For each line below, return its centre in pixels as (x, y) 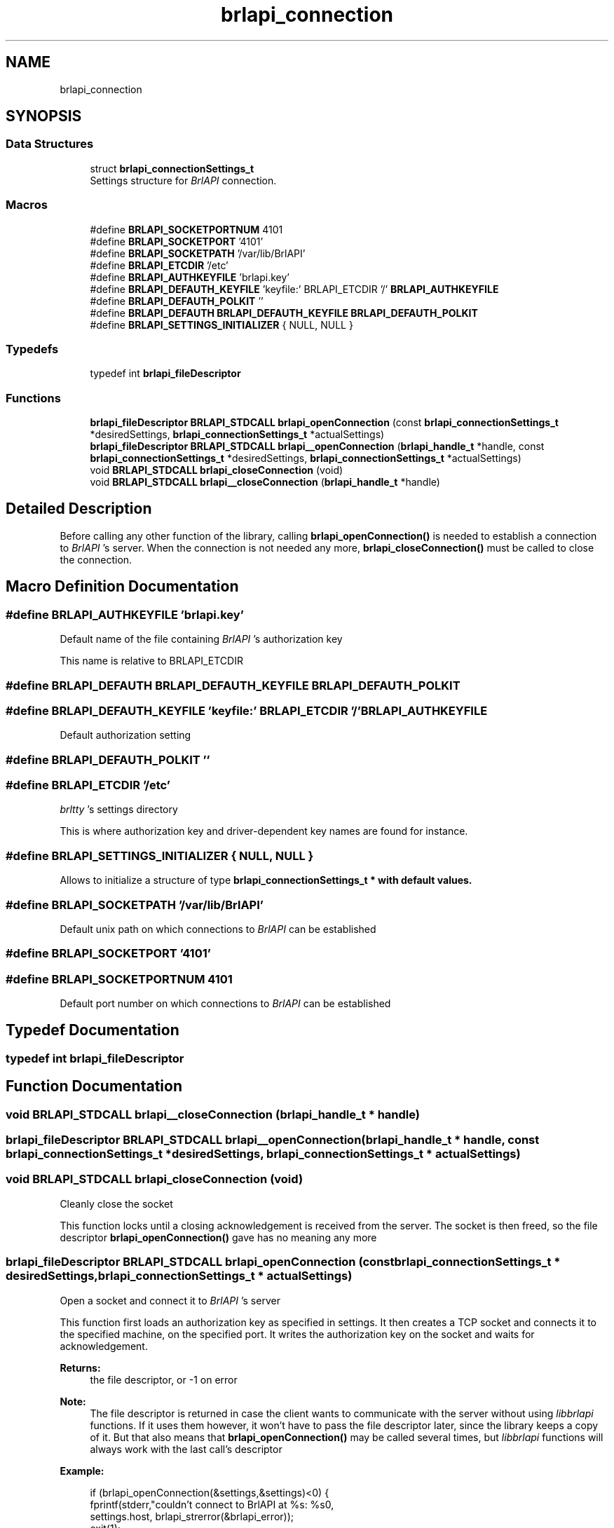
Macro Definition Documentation (122, 587)
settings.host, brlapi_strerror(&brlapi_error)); (192, 1516)
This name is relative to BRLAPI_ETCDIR (151, 661)
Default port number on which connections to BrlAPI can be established (225, 1003)
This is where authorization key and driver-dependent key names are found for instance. (264, 831)
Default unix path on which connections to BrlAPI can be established (218, 929)
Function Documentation (94, 1086)
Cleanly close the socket (116, 1203)
